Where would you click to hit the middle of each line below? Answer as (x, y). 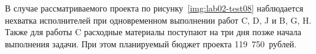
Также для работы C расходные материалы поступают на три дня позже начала (153, 32)
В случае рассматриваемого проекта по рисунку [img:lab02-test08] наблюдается (154, 8)
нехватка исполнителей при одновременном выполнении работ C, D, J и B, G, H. (158, 20)
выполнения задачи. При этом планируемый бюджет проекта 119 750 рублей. (151, 43)
